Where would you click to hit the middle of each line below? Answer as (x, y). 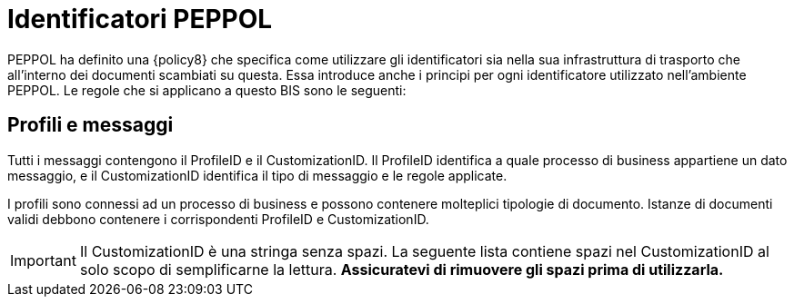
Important (43, 260)
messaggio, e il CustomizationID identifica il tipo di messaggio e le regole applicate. (257, 175)
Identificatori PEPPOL (140, 19)
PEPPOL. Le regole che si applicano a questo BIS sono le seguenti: (207, 90)
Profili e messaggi (90, 125)
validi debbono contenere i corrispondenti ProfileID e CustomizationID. (218, 219)
